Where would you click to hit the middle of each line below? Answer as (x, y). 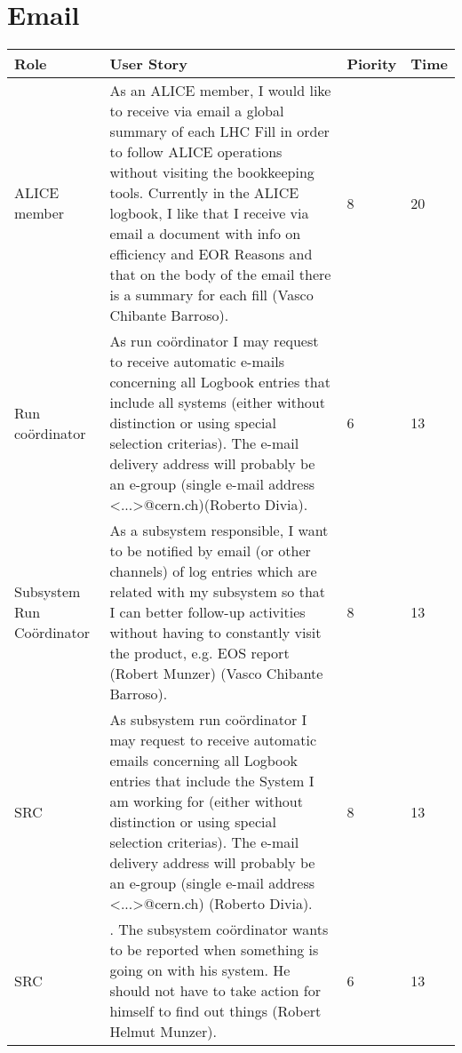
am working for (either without (206, 802)
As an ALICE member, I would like (220, 91)
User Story (148, 64)
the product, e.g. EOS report (199, 653)
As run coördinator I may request (214, 341)
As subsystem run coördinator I (208, 720)
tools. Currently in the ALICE (204, 193)
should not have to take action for (215, 991)
